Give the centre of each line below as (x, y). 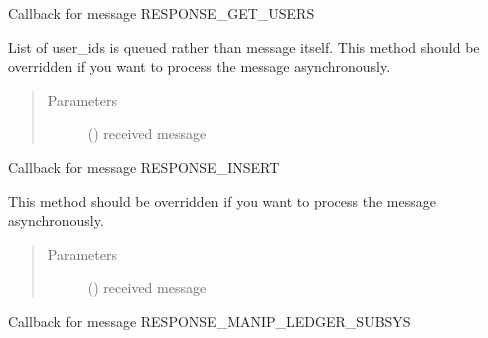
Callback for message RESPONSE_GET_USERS (161, 13)
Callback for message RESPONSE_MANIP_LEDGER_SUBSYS (209, 320)
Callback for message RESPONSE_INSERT (144, 166)
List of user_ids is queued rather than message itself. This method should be (244, 46)
